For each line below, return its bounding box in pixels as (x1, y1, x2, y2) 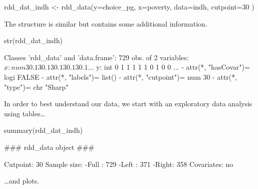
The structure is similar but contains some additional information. (4, 18, 207, 29)
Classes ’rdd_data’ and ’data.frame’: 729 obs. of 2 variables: (4, 52, 189, 62)
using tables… (4, 108, 45, 118)
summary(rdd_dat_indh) (4, 125, 83, 135)
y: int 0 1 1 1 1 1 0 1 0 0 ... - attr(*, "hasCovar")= (96, 62, 250, 72)
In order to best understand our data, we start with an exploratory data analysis (4, 98, 252, 109)
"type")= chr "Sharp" (4, 81, 69, 92)
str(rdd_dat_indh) (4, 35, 63, 46)
